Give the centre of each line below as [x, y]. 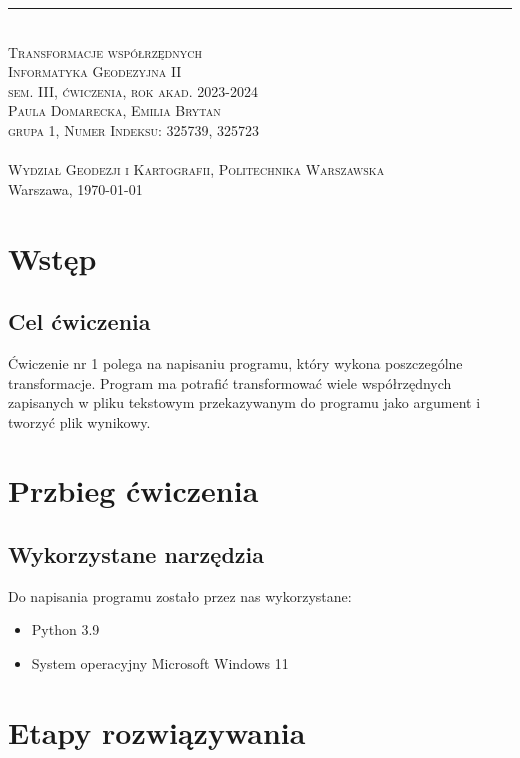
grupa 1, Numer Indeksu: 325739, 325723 [134, 129]
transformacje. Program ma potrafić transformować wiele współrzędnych [230, 382]
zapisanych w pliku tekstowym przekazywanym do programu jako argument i [244, 402]
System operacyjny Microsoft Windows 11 [160, 663]
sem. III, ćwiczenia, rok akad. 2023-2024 [133, 90]
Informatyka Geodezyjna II [95, 71]
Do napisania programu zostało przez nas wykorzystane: [180, 595]
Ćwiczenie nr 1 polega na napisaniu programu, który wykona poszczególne [235, 362]
